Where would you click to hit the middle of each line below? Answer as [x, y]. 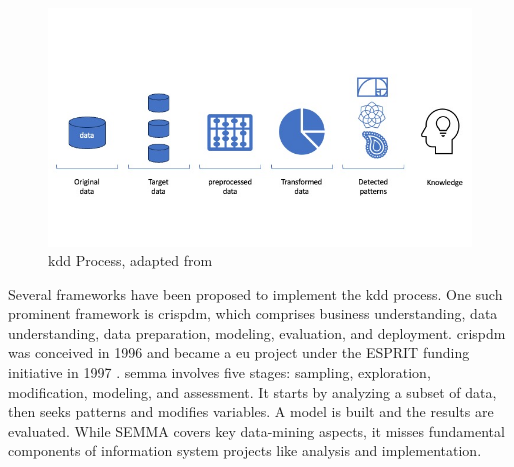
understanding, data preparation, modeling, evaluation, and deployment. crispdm [257, 332]
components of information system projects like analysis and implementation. [245, 450]
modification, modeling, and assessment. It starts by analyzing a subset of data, [252, 391]
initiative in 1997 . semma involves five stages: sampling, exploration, [219, 372]
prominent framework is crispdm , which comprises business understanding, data [253, 313]
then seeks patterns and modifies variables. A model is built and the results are [251, 411]
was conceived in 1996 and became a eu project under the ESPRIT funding [239, 352]
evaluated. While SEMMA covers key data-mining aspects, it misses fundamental [256, 430]
